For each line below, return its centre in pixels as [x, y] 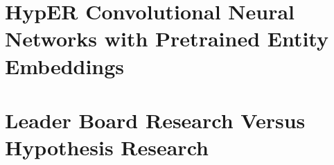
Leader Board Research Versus [155, 120]
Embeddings [65, 66]
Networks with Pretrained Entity [167, 38]
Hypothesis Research [107, 147]
